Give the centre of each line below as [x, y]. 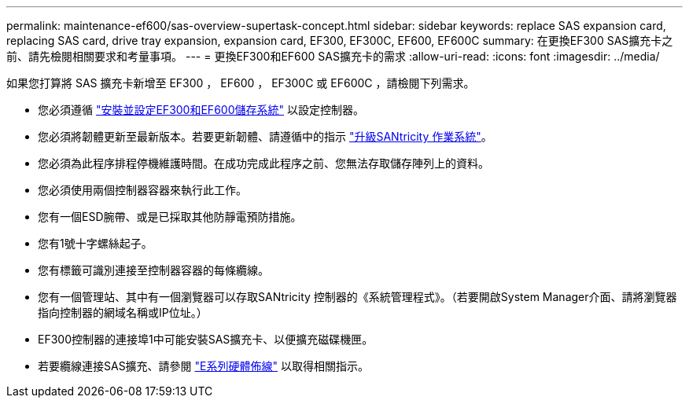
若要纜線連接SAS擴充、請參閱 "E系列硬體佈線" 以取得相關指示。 [203, 366]
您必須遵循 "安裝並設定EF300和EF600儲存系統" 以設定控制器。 [201, 110]
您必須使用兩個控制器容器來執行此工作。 [142, 190]
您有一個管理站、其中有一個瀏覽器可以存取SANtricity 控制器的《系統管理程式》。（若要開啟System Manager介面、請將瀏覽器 [357, 297]
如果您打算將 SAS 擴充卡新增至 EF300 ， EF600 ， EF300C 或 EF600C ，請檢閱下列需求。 [241, 83]
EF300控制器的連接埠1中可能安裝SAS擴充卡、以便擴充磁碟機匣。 [206, 339]
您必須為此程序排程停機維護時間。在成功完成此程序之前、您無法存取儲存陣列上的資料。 [263, 163]
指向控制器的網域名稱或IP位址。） [123, 312]
